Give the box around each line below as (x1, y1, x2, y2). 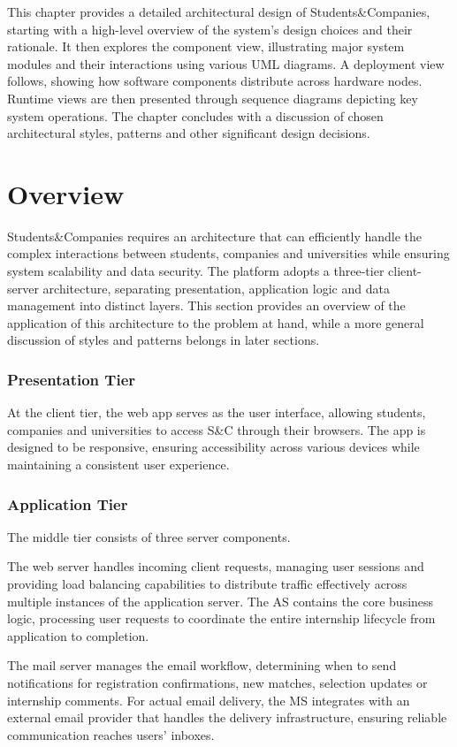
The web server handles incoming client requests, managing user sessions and (7, 557, 424, 575)
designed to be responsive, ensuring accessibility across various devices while (7, 438, 420, 456)
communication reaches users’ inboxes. (7, 725, 215, 743)
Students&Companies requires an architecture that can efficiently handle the (7, 226, 422, 245)
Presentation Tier (7, 368, 136, 390)
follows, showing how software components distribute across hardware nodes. (7, 72, 423, 90)
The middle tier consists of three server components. (7, 527, 291, 545)
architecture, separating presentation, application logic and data (42, 278, 390, 297)
